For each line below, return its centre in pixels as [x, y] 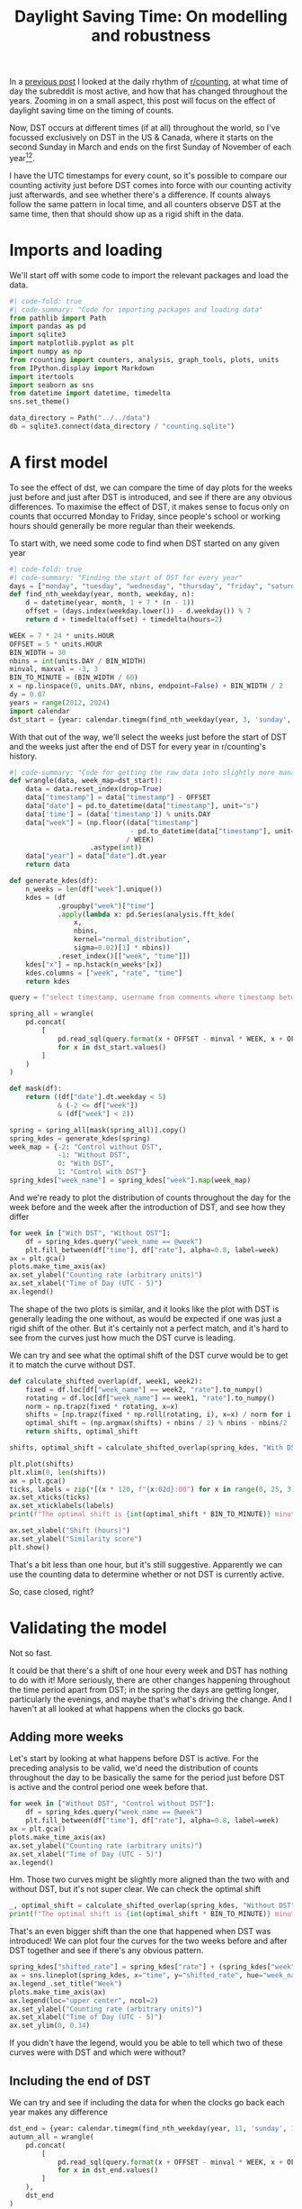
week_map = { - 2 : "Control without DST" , [86, 1147]
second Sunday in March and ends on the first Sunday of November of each [151, 147]
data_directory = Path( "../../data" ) [80, 418]
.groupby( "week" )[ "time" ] [106, 906]
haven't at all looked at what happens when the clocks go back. [127, 1708]
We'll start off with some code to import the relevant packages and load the [149, 275]
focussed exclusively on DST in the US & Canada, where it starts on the [142, 138]
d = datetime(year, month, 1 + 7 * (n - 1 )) [110, 603]
